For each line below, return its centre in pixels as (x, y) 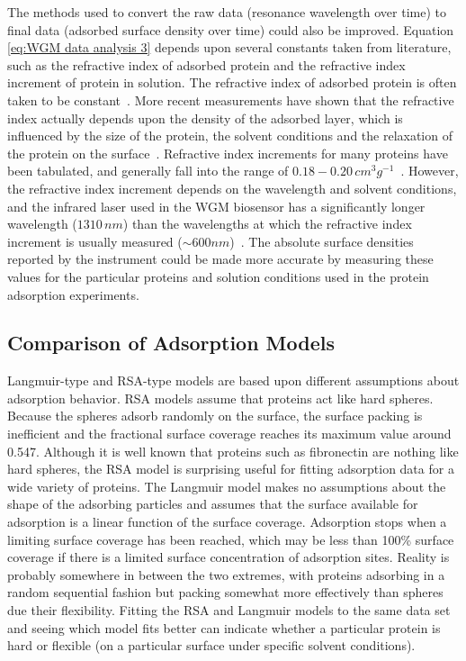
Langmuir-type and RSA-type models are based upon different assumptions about (233, 380)
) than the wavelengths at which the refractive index (267, 224)
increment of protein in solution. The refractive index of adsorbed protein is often (232, 82)
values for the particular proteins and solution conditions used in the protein (218, 276)
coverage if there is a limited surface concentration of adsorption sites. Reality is (229, 557)
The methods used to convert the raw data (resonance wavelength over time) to (227, 12)
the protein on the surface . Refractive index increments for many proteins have (228, 153)
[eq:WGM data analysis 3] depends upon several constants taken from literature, (229, 47)
